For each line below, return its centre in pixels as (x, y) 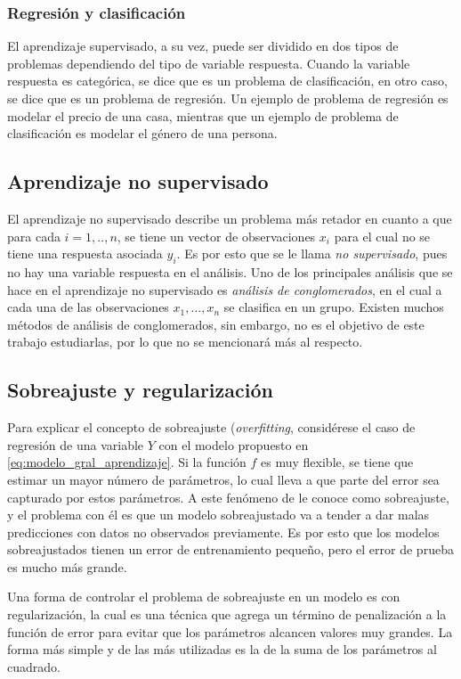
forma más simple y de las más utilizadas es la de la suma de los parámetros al (222, 649)
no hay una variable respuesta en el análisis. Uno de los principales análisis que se (230, 271)
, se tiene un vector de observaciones (216, 236)
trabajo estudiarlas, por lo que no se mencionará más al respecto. (185, 342)
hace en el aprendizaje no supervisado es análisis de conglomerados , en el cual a (225, 289)
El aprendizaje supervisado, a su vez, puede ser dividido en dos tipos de (203, 46)
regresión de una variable (76, 444)
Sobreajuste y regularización (140, 390)
